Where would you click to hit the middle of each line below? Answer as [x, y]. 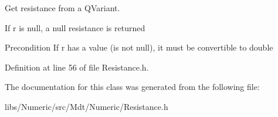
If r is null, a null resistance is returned [75, 27]
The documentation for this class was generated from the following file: [132, 87]
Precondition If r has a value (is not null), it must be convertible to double [139, 47]
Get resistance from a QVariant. [62, 8]
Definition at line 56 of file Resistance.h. [77, 67]
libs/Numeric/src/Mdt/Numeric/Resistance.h [87, 106]
